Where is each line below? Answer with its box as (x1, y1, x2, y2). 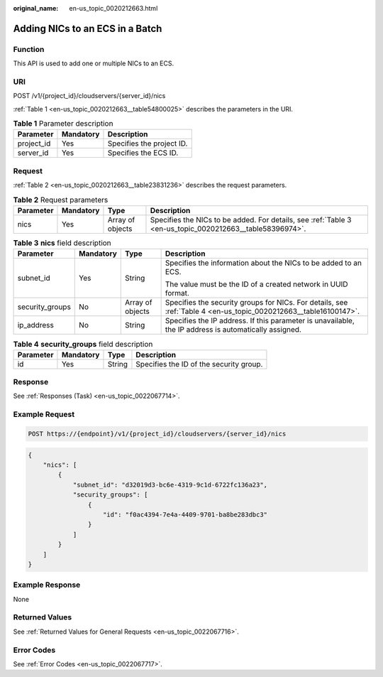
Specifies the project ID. (107, 139, 188, 148)
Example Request (13, 409, 74, 419)
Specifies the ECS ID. (107, 148, 179, 158)
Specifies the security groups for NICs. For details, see (165, 298, 348, 308)
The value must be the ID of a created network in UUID (165, 279, 348, 289)
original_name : (13, 4, 59, 12)
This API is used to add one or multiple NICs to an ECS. (13, 59, 174, 67)
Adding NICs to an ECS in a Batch (13, 22, 162, 35)
